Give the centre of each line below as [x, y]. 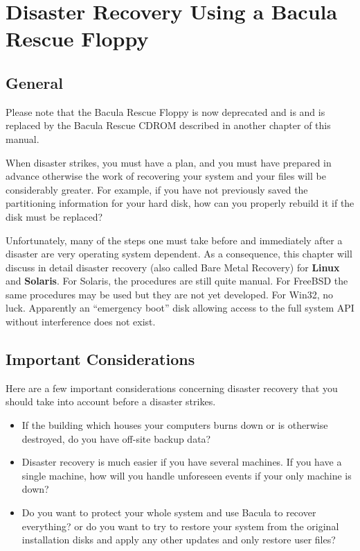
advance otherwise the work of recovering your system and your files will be [166, 176]
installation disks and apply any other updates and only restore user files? [179, 540]
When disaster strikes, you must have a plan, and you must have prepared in [169, 162]
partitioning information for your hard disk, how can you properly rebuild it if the [180, 203]
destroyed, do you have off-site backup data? [116, 438]
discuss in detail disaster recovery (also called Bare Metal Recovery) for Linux [173, 267]
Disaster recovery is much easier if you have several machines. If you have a [182, 462]
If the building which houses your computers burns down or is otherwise [175, 425]
